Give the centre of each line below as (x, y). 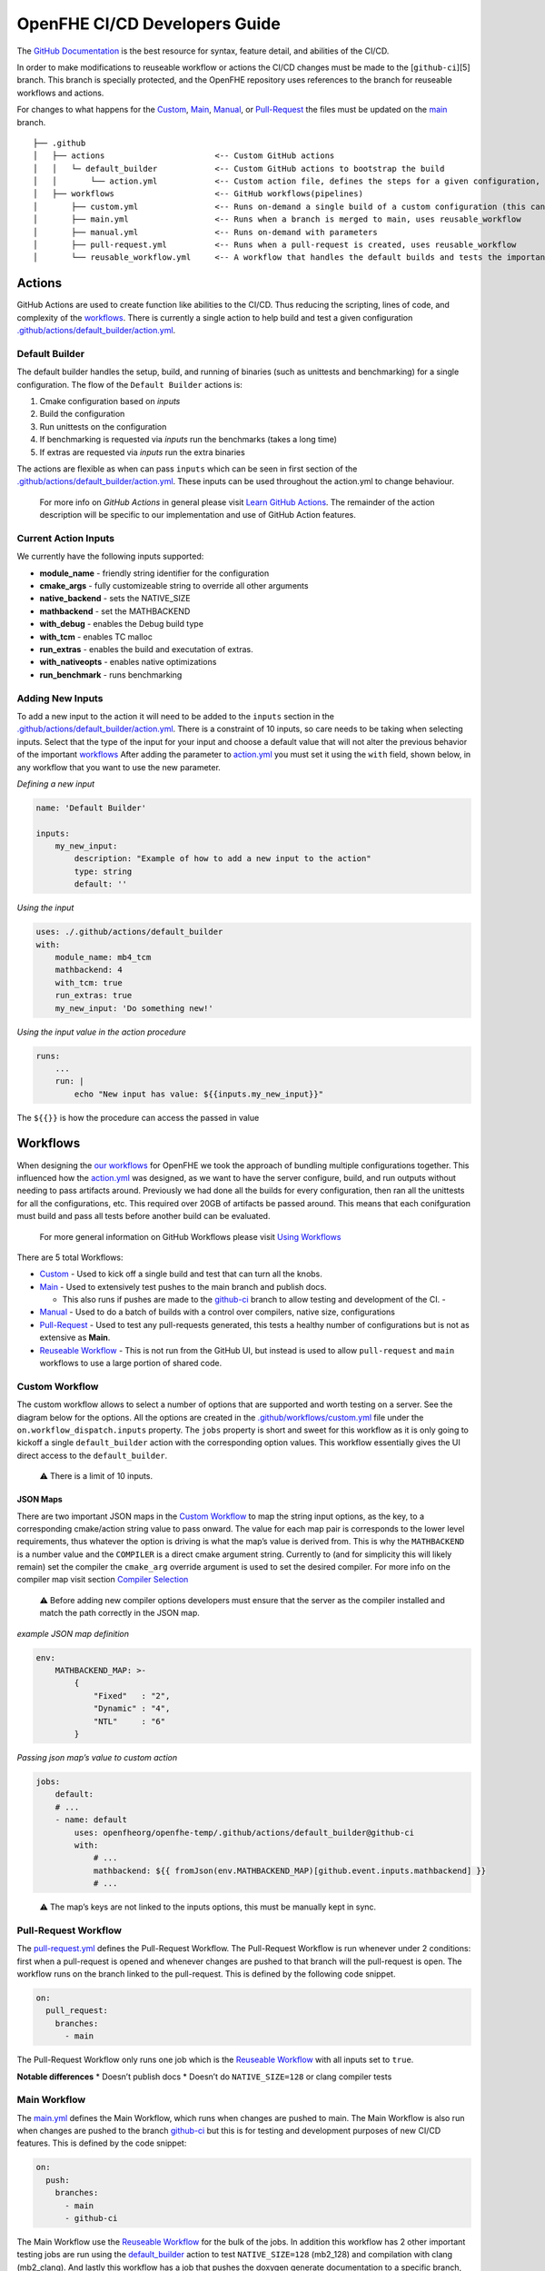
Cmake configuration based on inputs (110, 402)
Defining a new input (56, 783)
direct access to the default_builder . (92, 1455)
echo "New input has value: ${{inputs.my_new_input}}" (199, 1094)
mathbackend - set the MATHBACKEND (115, 611)
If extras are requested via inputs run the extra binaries (142, 452)
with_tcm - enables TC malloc (96, 637)
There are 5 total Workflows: (70, 1257)
